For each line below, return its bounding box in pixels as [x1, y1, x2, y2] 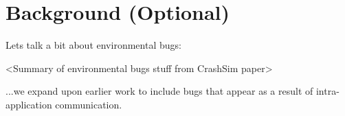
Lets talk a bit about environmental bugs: [5, 38, 181, 52]
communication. [55, 97, 122, 111]
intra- [315, 84, 340, 98]
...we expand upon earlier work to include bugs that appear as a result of [5, 84, 313, 98]
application [5, 97, 52, 111]
